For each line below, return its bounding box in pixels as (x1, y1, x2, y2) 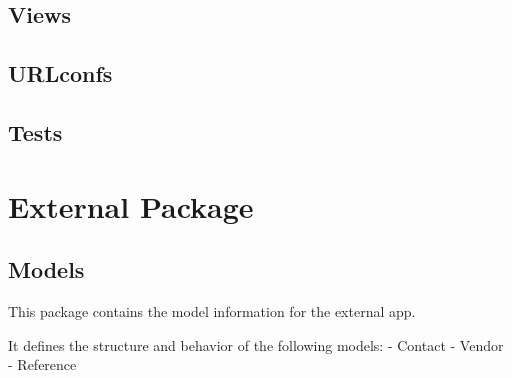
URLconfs (8, 58, 113, 89)
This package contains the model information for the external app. (8, 300, 416, 321)
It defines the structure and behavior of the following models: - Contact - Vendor (8, 334, 504, 355)
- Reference (8, 354, 77, 375)
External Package (8, 185, 254, 226)
